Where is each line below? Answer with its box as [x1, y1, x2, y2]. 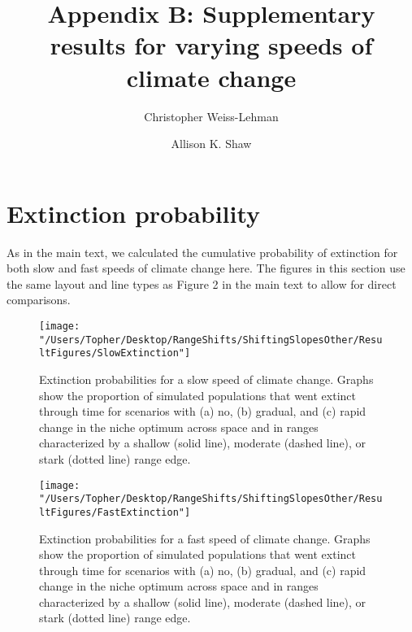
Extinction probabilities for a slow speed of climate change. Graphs [39, 370, 374, 387]
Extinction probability [7, 196, 261, 229]
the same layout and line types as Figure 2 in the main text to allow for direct [7, 275, 397, 292]
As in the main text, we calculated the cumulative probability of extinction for [7, 243, 398, 260]
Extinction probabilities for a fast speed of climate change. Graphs [39, 530, 371, 547]
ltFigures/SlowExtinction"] [39, 347, 191, 360]
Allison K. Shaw [171, 135, 252, 152]
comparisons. [7, 291, 71, 308]
